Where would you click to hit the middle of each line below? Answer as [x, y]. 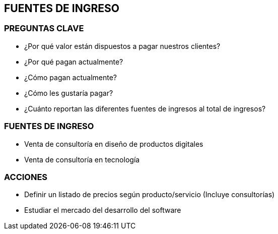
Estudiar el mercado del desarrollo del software [103, 210]
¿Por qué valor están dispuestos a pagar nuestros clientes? [122, 46]
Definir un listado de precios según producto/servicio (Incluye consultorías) [150, 195]
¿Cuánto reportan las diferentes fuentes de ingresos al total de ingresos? [145, 108]
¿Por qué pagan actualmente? [74, 62]
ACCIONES [26, 177]
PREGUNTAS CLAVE [44, 28]
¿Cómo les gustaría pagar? [69, 93]
